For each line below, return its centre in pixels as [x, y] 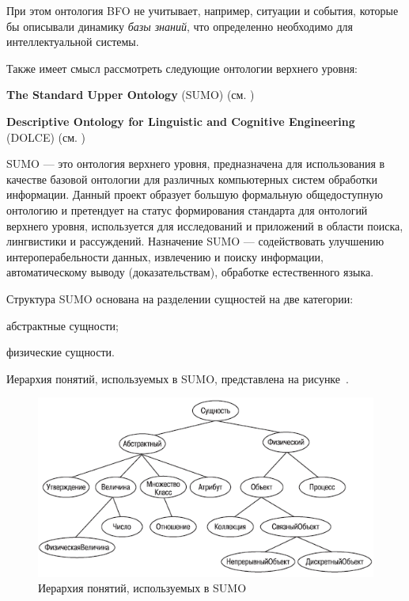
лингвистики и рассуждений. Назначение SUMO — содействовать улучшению [195, 241]
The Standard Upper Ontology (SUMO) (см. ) [131, 95]
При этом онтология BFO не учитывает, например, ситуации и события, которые [203, 10]
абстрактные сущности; [62, 325]
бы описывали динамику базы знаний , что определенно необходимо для [180, 26]
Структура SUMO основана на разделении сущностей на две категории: [180, 298]
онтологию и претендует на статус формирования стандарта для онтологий [187, 209]
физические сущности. [61, 352]
